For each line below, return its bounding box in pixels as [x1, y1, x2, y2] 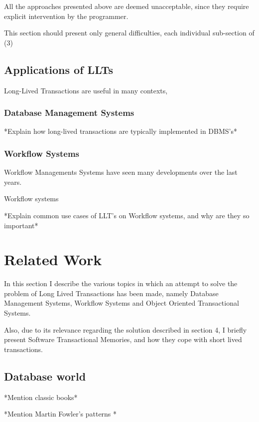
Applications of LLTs [4, 61, 113, 77]
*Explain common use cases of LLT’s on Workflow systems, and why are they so [4, 210, 250, 220]
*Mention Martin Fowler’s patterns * [4, 409, 117, 419]
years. [4, 176, 22, 187]
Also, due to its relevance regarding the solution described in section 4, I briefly [4, 324, 247, 335]
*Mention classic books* [4, 392, 78, 402]
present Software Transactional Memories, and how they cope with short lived [4, 334, 242, 345]
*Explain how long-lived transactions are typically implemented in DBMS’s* [4, 126, 237, 136]
